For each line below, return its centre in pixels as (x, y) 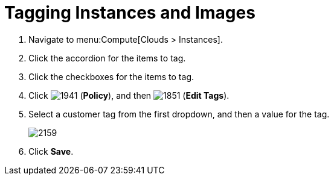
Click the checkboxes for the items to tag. (111, 76)
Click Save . (51, 151)
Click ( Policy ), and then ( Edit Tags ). (129, 95)
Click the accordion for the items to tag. (107, 58)
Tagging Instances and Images (130, 13)
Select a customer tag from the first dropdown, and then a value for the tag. (179, 114)
